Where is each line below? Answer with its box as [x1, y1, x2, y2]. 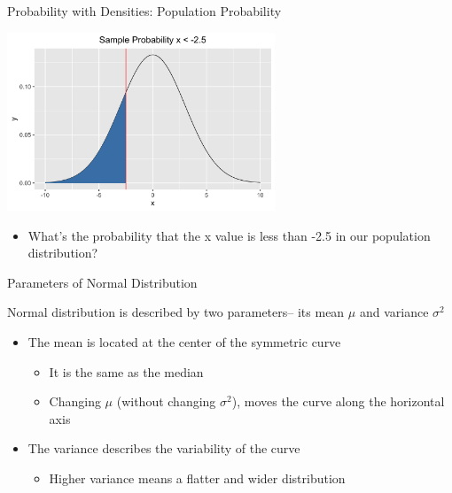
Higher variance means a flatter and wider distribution [49, 468, 346, 487]
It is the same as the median [49, 362, 204, 381]
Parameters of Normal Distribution [7, 273, 198, 291]
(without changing [116, 392, 216, 411]
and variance [359, 303, 429, 321]
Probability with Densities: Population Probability [7, 2, 282, 19]
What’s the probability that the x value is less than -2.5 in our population [27, 226, 431, 244]
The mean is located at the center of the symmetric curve [27, 332, 341, 350]
